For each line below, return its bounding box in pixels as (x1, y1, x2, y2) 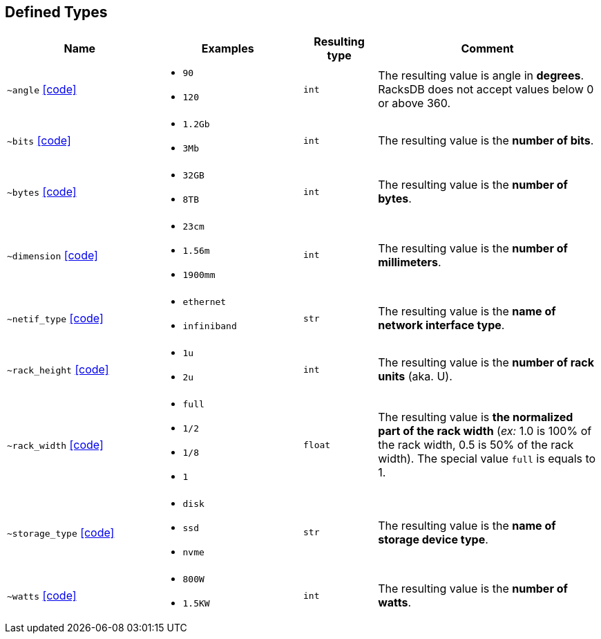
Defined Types (5, 3, 108, 21)
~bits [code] (7, 133, 71, 148)
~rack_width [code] (7, 438, 104, 452)
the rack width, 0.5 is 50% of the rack (378, 438, 574, 452)
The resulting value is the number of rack (378, 355, 594, 370)
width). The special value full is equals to (378, 452, 596, 466)
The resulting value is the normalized (378, 410, 573, 425)
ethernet (182, 297, 227, 308)
